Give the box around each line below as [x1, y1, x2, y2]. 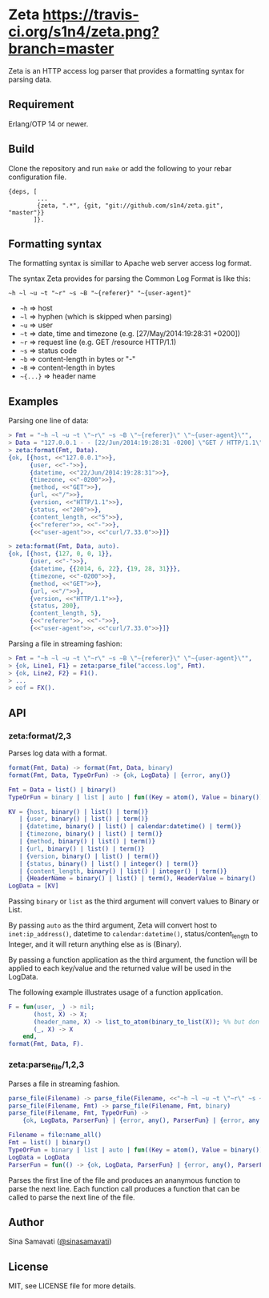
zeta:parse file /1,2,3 [8, 1059, 85, 1072]
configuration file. [8, 172, 66, 182]
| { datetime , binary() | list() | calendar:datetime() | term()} [18, 823, 242, 831]
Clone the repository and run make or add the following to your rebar [8, 163, 232, 173]
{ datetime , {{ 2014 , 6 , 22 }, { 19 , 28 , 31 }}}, [29, 565, 181, 573]
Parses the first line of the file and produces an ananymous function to [8, 1175, 241, 1185]
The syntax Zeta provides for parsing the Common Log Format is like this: [8, 274, 251, 283]
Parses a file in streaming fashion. [8, 1079, 120, 1088]
